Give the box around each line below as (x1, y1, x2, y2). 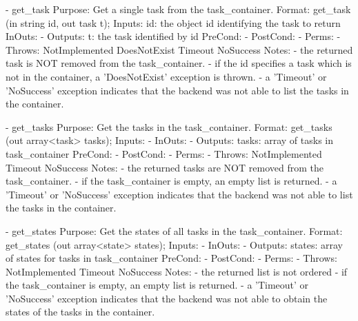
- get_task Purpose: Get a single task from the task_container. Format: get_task (6, 2, 351, 16)
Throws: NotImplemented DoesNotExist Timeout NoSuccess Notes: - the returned (6, 42, 353, 56)
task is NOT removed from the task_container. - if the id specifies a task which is (6, 56, 352, 70)
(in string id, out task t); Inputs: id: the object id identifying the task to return (6, 15, 341, 30)
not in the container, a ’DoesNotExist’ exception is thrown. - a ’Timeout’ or (6, 69, 327, 83)
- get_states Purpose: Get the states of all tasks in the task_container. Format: (6, 223, 343, 238)
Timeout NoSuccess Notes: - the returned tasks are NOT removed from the (6, 160, 324, 174)
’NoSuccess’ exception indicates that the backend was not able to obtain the (6, 291, 328, 305)
